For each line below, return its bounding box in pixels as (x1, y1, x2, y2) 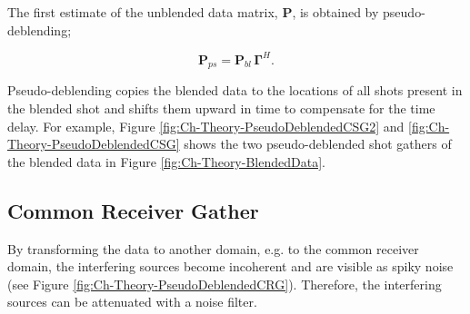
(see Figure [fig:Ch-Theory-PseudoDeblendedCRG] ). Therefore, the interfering (7, 274, 442, 293)
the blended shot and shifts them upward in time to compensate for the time (7, 99, 435, 118)
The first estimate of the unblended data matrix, (7, 3, 278, 21)
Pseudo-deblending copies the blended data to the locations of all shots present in (7, 81, 463, 100)
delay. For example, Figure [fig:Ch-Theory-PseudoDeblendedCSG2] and (7, 116, 405, 135)
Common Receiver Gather (7, 196, 259, 224)
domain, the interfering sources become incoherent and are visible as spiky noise (7, 257, 454, 276)
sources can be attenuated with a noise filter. (7, 292, 257, 311)
